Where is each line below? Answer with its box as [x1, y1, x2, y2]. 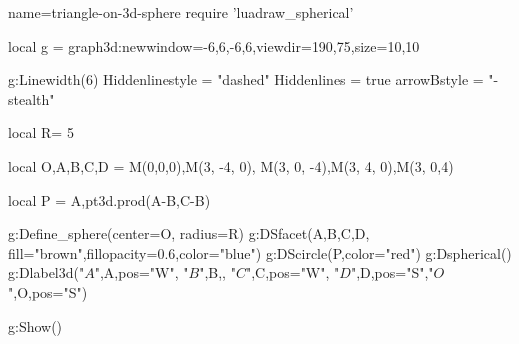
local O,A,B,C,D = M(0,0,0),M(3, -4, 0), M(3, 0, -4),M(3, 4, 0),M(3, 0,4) [8, 155, 454, 176]
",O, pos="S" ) [8, 281, 88, 302]
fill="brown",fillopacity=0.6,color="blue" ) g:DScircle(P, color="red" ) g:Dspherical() [8, 242, 512, 263]
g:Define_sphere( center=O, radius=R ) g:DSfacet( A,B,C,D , [8, 223, 370, 244]
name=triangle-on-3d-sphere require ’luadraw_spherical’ [8, 2, 354, 22]
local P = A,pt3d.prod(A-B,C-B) [8, 189, 211, 210]
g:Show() [8, 315, 63, 336]
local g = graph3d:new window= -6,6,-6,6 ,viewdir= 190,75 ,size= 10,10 [8, 35, 420, 56]
